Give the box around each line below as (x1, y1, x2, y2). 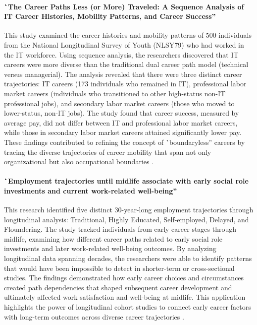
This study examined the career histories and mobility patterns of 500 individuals (4, 30, 252, 40)
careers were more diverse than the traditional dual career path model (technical (4, 59, 249, 69)
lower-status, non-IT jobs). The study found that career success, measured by (4, 108, 239, 118)
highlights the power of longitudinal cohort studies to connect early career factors (4, 302, 251, 312)
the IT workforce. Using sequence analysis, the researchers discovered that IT (4, 49, 239, 60)
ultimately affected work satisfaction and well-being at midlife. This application (4, 292, 246, 302)
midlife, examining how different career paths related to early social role (4, 233, 222, 244)
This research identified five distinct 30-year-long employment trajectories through (4, 204, 254, 215)
